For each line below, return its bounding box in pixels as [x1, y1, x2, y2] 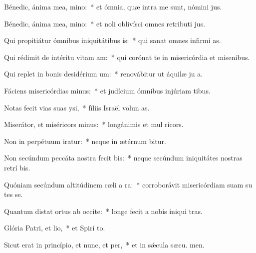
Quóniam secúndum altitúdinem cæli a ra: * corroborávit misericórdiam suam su [4, 179, 253, 189]
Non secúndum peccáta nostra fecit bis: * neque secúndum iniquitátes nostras [4, 152, 243, 163]
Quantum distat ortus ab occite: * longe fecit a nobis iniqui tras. [4, 205, 203, 216]
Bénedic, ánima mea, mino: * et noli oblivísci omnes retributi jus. [4, 18, 206, 28]
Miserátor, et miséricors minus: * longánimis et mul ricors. [4, 119, 184, 129]
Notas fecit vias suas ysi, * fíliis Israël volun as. [4, 102, 150, 112]
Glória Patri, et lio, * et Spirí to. [4, 222, 105, 233]
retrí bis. [4, 162, 30, 172]
